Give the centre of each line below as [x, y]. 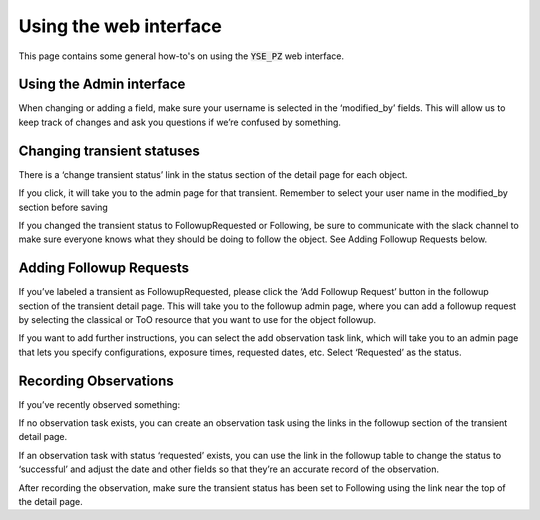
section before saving [63, 207]
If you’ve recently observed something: [99, 404]
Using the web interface [120, 26]
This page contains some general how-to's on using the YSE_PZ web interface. [181, 56]
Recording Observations [96, 380]
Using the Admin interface [102, 84]
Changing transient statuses [109, 150]
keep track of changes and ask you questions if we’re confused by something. [180, 122]
